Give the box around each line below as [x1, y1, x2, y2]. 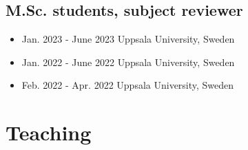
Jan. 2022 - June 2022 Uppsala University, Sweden [21, 54, 235, 69]
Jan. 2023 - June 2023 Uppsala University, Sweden [21, 32, 235, 46]
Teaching [6, 118, 92, 147]
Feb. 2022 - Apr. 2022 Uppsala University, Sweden [21, 78, 234, 92]
